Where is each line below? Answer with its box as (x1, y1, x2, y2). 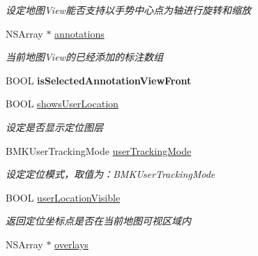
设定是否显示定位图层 (6, 119, 103, 134)
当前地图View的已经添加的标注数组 (6, 50, 163, 64)
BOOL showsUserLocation (6, 96, 119, 111)
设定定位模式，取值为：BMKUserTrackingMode (6, 167, 215, 181)
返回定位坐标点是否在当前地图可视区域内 (6, 213, 191, 228)
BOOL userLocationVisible (6, 190, 121, 204)
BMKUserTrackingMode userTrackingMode (6, 143, 192, 158)
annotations (54, 26, 105, 40)
